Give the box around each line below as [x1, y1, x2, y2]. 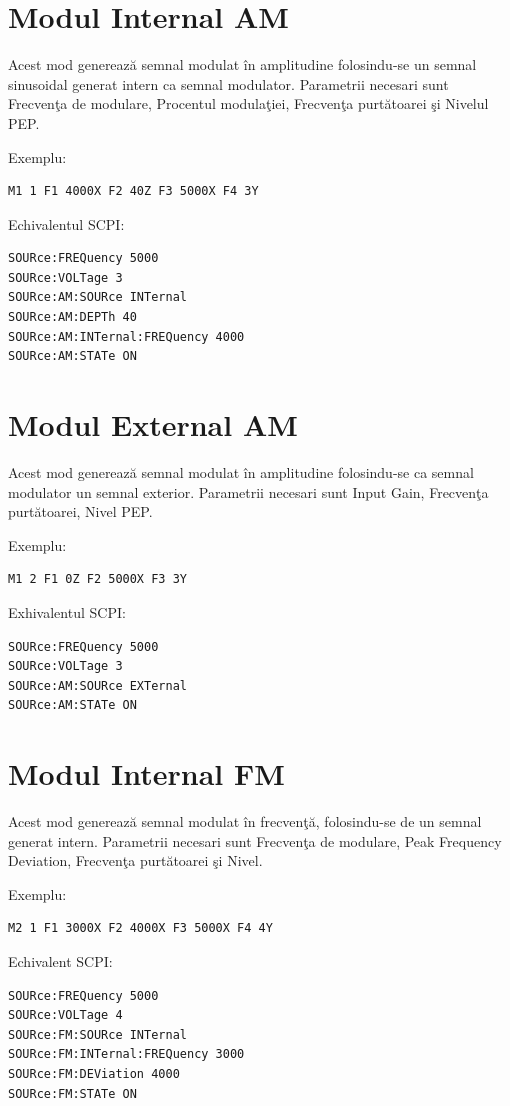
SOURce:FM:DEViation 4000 [8, 1066, 180, 1081]
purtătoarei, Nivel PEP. [8, 501, 153, 522]
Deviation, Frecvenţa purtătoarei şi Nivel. [8, 850, 263, 871]
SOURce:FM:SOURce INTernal [8, 1027, 187, 1042]
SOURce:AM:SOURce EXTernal [8, 678, 187, 693]
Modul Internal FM [8, 753, 285, 794]
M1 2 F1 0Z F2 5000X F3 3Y [8, 572, 187, 587]
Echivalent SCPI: [8, 951, 113, 971]
